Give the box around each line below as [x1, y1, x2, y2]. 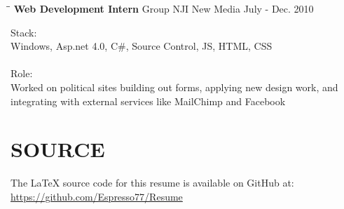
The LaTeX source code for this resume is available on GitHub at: [11, 175, 294, 190]
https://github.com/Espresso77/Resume [11, 189, 183, 203]
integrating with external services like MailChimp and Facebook [11, 93, 286, 108]
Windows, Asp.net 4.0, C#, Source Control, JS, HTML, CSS [11, 39, 273, 53]
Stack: [11, 25, 37, 39]
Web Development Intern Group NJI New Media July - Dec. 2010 [13, 1, 314, 15]
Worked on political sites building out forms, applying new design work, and [11, 79, 338, 94]
